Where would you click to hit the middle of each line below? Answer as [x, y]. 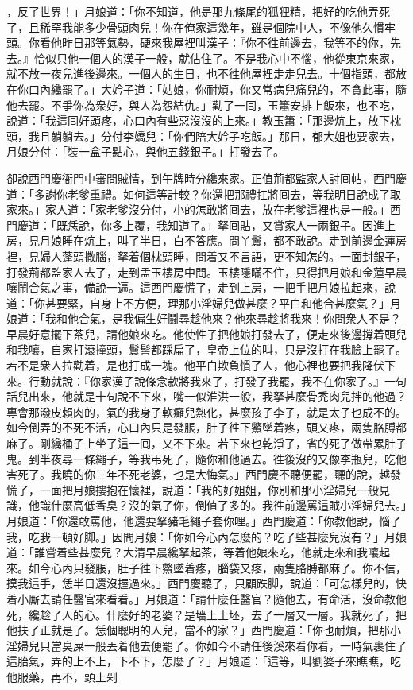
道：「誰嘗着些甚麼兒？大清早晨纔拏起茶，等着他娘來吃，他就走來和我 [187, 552]
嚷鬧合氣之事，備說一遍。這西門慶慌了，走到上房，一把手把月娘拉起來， [195, 287]
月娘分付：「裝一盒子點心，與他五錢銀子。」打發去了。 [145, 151]
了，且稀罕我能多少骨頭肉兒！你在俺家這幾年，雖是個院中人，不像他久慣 [195, 27]
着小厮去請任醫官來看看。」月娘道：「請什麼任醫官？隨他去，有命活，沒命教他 [206, 598]
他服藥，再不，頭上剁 [62, 676]
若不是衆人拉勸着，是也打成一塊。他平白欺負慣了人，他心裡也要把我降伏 [195, 365]
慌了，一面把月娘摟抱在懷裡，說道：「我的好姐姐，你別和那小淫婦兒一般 [193, 489]
